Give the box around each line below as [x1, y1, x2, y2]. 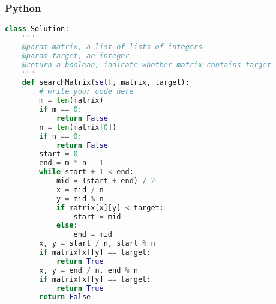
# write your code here [39, 87, 134, 96]
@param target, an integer [22, 51, 130, 60]
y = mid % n [56, 194, 104, 203]
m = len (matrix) [39, 96, 104, 105]
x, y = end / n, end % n [39, 266, 138, 275]
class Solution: [5, 25, 70, 34]
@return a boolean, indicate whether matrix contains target [22, 60, 271, 69]
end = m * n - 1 [39, 159, 104, 168]
